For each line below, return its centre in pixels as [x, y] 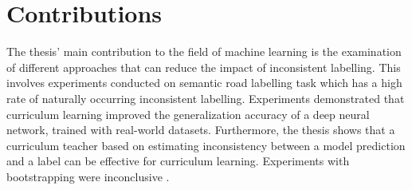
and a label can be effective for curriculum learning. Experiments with [178, 161]
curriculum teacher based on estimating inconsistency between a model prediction [206, 145]
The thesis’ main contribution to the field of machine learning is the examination [204, 51]
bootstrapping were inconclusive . [88, 176]
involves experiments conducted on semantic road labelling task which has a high [204, 83]
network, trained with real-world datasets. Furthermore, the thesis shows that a [201, 130]
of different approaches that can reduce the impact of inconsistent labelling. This [204, 67]
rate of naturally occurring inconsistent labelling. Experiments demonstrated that [206, 98]
